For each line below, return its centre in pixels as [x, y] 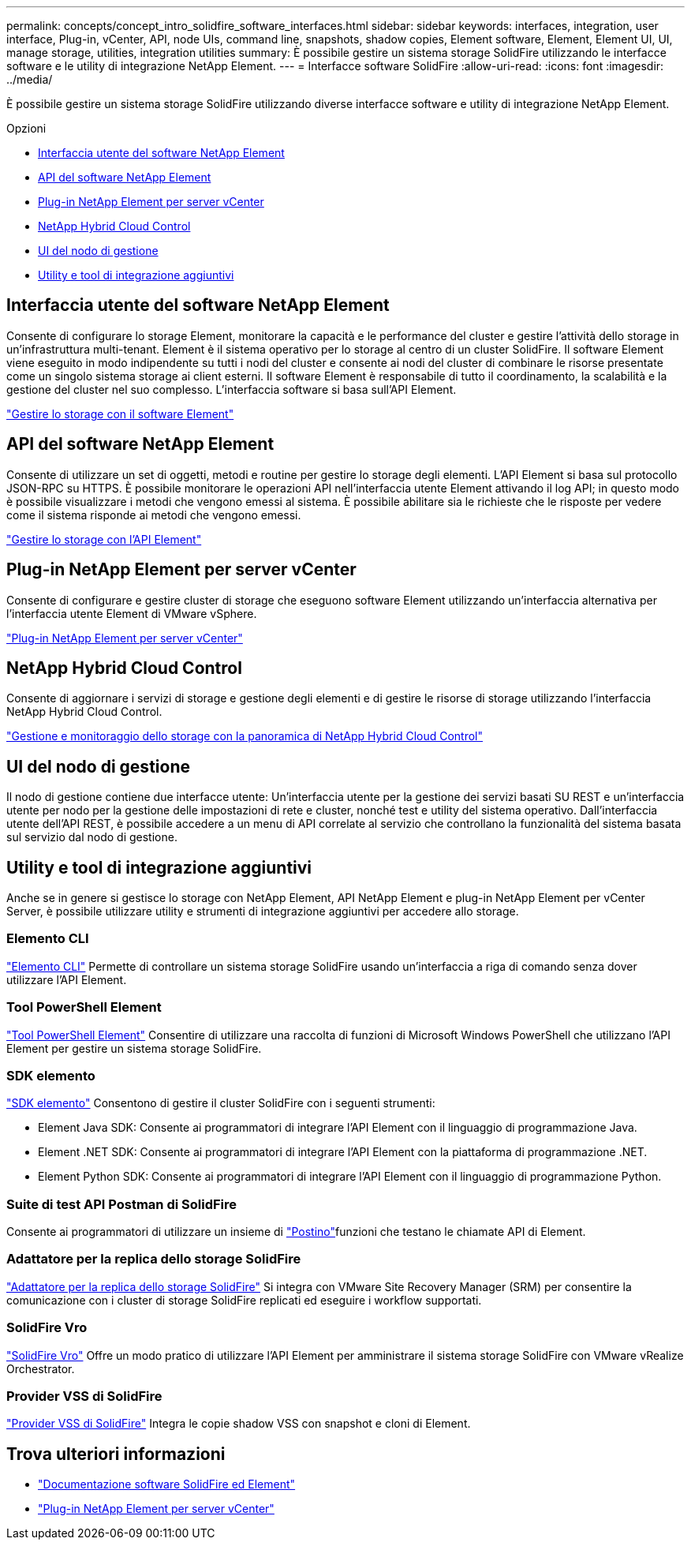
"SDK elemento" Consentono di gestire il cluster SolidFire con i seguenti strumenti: [221, 1103]
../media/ [30, 79]
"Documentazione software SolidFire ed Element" [167, 1484]
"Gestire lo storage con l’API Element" [104, 539]
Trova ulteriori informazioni [116, 1454]
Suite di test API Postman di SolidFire [122, 1204]
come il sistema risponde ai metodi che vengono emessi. [154, 515]
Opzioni [26, 128]
